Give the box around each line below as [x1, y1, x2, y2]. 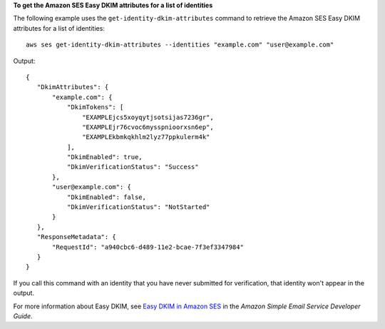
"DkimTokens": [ [66, 103, 124, 111]
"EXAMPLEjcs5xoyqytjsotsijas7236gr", [82, 113, 214, 121]
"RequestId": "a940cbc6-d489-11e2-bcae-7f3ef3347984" [52, 243, 244, 251]
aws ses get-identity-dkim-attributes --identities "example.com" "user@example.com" [26, 41, 334, 49]
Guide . [13, 311, 33, 320]
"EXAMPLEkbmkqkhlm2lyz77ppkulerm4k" [82, 133, 210, 141]
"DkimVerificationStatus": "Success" [66, 163, 199, 171]
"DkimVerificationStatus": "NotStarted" [66, 203, 210, 211]
